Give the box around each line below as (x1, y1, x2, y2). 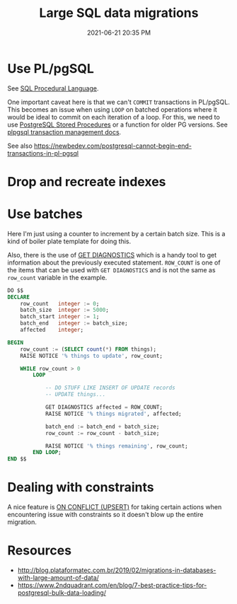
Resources (7, 542, 72, 559)
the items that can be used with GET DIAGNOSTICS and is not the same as (7, 265, 216, 274)
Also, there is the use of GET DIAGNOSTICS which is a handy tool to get (7, 250, 217, 259)
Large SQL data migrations (39, 5, 199, 21)
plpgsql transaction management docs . (7, 127, 122, 136)
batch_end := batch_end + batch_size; (45, 423, 160, 430)
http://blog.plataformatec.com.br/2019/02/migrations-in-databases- (17, 566, 216, 574)
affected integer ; (20, 327, 83, 334)
